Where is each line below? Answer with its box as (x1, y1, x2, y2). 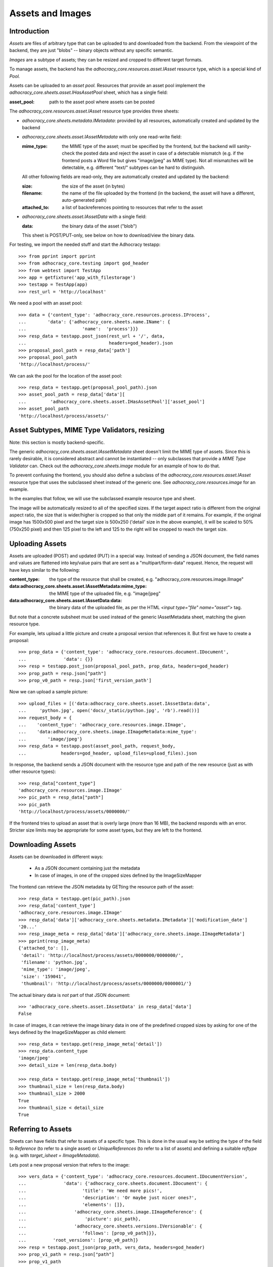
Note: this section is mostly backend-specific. (9, 439, 105, 445)
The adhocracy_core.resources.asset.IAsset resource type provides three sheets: (9, 108, 179, 114)
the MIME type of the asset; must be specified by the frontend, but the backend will (62, 143, 236, 149)
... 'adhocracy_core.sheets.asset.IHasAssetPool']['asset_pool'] (18, 398, 205, 404)
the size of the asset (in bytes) (62, 183, 125, 189)
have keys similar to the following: (9, 567, 80, 573)
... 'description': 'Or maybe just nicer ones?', (18, 1195, 197, 1201)
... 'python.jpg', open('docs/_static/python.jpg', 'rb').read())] (18, 707, 200, 714)
